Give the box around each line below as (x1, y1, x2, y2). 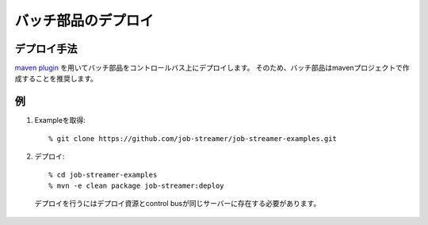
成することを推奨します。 (14, 74, 98, 83)
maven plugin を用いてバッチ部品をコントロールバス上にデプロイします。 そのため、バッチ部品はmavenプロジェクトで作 (14, 63, 410, 73)
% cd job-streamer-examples (48, 170, 158, 179)
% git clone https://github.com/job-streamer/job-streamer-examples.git (48, 134, 337, 143)
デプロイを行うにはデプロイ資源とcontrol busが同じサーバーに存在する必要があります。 (34, 199, 321, 208)
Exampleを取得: (34, 116, 86, 125)
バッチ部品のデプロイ (14, 12, 155, 29)
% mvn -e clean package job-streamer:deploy (48, 181, 225, 190)
